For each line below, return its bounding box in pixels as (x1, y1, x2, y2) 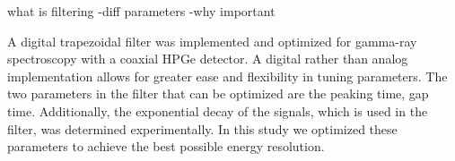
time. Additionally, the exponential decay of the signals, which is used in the (7, 101, 428, 120)
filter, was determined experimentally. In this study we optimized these (7, 119, 398, 138)
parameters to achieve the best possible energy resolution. (7, 137, 325, 156)
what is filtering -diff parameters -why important (7, 2, 276, 20)
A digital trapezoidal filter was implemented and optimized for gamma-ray (7, 31, 417, 50)
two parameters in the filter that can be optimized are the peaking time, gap (7, 84, 429, 103)
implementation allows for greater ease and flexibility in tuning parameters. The (7, 66, 448, 85)
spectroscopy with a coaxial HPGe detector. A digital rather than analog (7, 49, 408, 68)
